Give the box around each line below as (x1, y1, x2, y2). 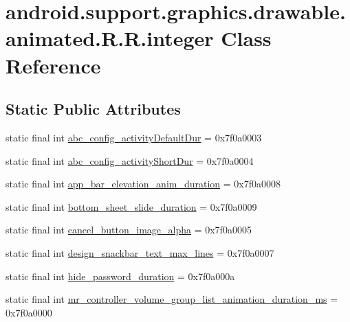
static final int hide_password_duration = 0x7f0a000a (6, 268, 235, 283)
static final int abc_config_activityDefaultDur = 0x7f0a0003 (6, 130, 262, 144)
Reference (6, 51, 101, 79)
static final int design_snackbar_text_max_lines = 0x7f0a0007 (6, 245, 274, 260)
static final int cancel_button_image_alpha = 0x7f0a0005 (6, 222, 252, 237)
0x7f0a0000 (6, 305, 52, 319)
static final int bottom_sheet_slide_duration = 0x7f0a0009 (6, 199, 257, 214)
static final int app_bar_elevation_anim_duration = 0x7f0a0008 (6, 176, 281, 191)
